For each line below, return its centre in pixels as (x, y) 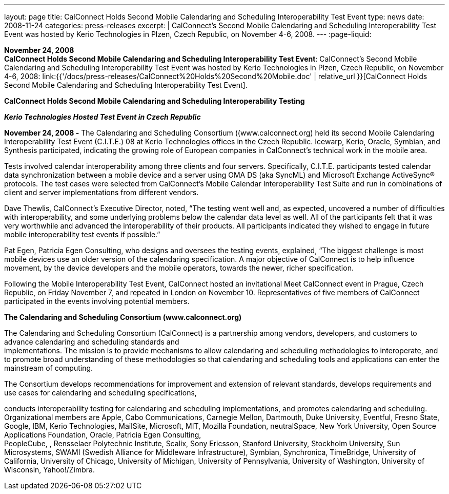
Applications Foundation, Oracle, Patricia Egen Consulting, (103, 435)
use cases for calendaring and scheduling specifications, (100, 393)
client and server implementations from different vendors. (101, 192)
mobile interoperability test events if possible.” (82, 234)
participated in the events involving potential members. (97, 301)
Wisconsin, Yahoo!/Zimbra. (49, 470)
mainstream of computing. (49, 368)
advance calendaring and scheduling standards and (92, 342)
